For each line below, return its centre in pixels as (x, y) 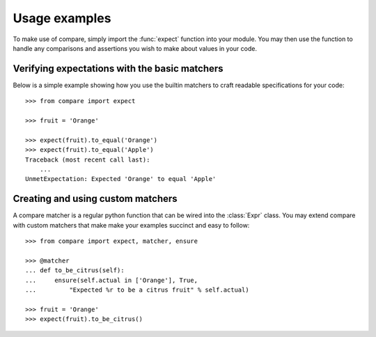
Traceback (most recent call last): (88, 159)
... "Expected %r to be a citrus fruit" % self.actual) (138, 290)
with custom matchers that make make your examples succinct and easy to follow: (131, 225)
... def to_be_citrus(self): (75, 271)
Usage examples (62, 18)
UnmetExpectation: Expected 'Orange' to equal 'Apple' (121, 179)
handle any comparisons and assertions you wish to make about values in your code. (135, 48)
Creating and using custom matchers (95, 199)
